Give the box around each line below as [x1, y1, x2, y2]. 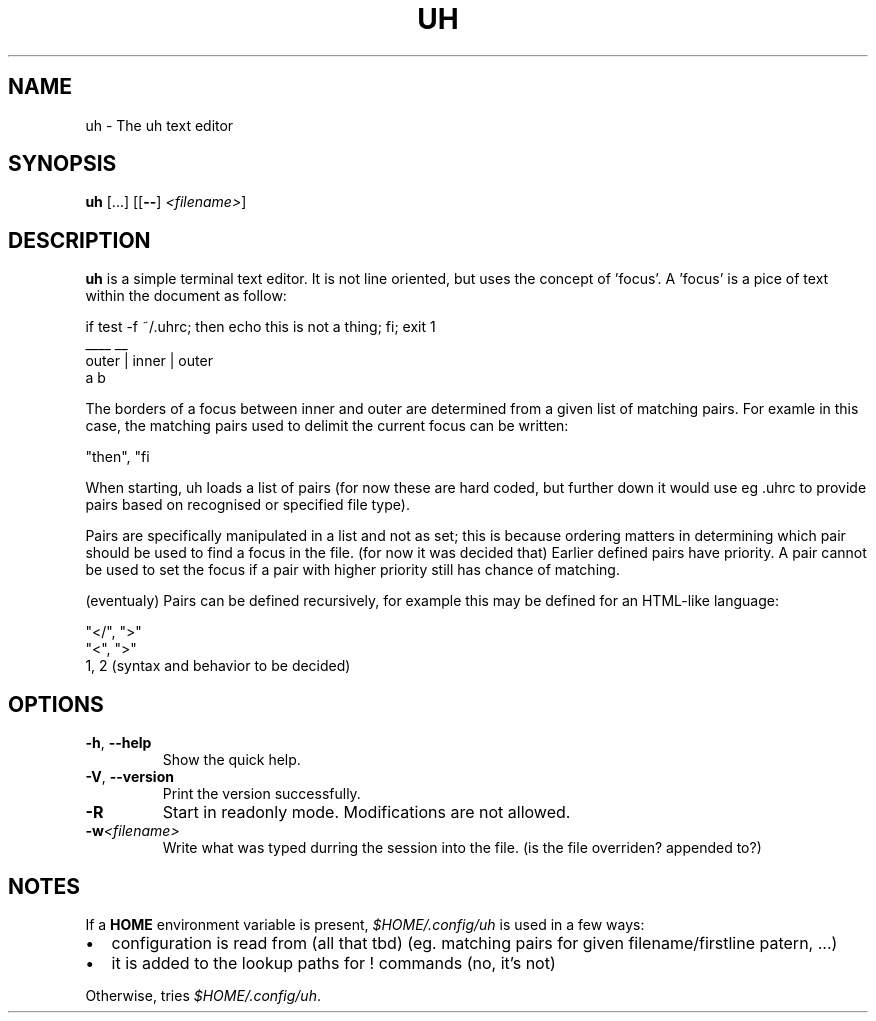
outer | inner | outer [85, 352, 213, 370]
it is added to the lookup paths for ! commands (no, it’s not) [111, 952, 556, 973]
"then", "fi [85, 448, 150, 466]
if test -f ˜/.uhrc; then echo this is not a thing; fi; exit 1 [85, 318, 436, 336]
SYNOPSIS [8, 151, 117, 177]
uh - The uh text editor [85, 116, 234, 134]
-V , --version [85, 768, 174, 786]
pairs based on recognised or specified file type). [85, 496, 410, 514]
